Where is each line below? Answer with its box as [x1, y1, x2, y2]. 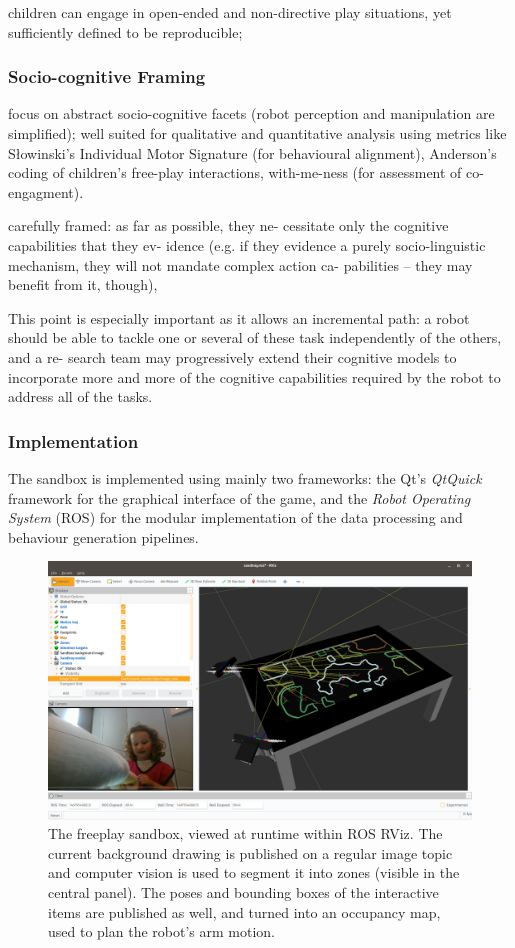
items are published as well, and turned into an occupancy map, [48, 901, 441, 922]
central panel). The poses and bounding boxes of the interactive [48, 882, 439, 903]
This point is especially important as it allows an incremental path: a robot [8, 307, 470, 328]
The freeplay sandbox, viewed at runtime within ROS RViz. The [48, 823, 443, 844]
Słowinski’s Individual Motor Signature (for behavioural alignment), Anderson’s [8, 142, 497, 163]
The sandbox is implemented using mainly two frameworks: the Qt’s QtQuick [8, 467, 482, 488]
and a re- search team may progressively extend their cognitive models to [8, 346, 457, 367]
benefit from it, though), [8, 274, 158, 295]
